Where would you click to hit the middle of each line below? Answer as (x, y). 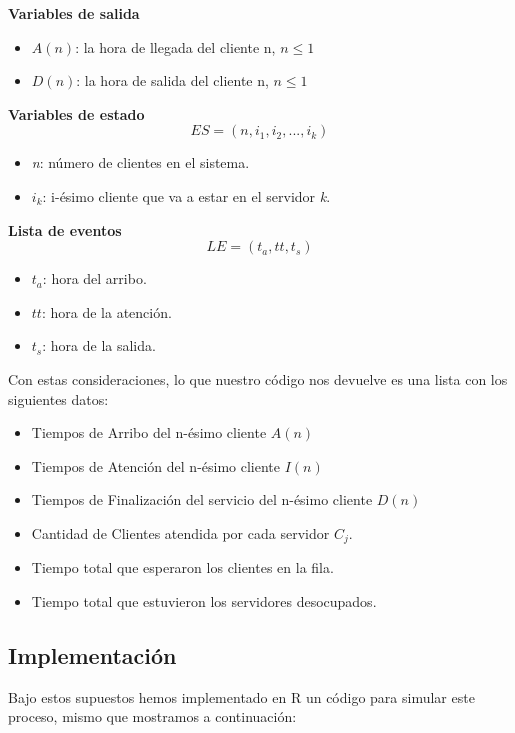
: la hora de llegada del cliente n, (175, 46)
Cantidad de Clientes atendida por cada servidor (180, 532)
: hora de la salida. (99, 345)
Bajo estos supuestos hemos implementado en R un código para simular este (241, 696)
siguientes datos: (58, 398)
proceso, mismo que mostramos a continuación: (152, 716)
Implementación (92, 654)
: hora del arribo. (94, 278)
